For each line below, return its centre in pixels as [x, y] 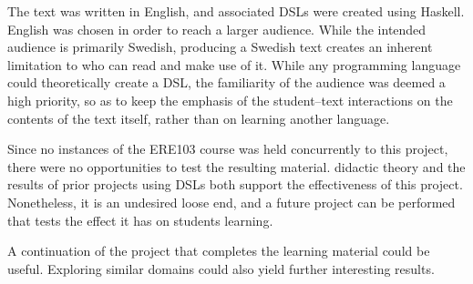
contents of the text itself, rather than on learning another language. [199, 118]
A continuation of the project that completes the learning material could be [219, 251]
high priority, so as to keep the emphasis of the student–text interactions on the [230, 100]
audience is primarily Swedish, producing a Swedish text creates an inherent [220, 47]
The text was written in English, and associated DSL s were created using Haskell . [236, 11]
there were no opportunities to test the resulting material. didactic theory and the [236, 166]
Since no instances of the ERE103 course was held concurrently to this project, [228, 149]
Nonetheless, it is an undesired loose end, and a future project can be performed [231, 202]
